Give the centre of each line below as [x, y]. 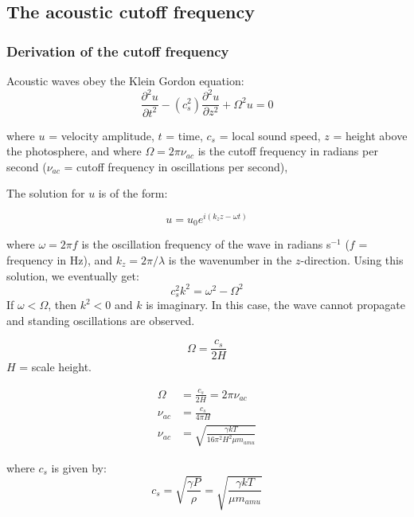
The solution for [46, 193]
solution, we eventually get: [73, 275]
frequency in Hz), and [60, 260]
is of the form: [133, 193]
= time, [184, 135]
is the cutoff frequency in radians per [288, 151]
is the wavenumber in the [230, 260]
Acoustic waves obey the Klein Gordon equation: [125, 80]
